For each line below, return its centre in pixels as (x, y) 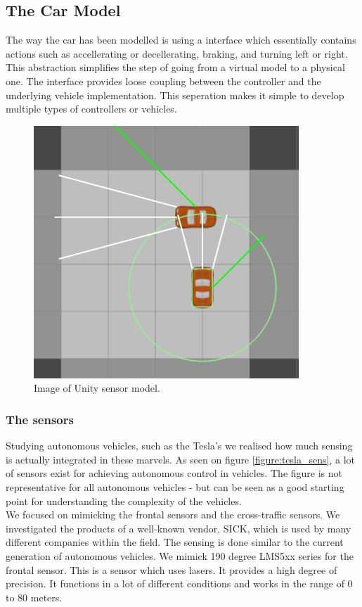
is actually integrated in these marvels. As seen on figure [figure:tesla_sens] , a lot (180, 459)
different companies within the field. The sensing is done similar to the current (175, 542)
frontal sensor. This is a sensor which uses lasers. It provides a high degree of (172, 569)
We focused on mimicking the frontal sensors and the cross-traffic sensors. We (173, 515)
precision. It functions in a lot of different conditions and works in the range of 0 (179, 583)
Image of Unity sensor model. (97, 388)
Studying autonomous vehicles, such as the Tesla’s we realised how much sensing (179, 446)
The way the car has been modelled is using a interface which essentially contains (181, 40)
